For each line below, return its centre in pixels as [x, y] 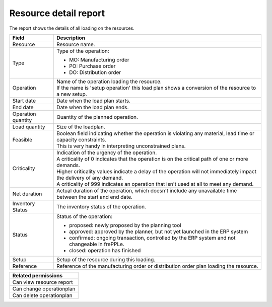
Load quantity [29, 127]
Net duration [27, 194]
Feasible [22, 139]
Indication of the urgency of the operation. [107, 152]
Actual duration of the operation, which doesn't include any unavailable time [147, 190]
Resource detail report [57, 13]
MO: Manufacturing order [99, 59]
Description [71, 38]
